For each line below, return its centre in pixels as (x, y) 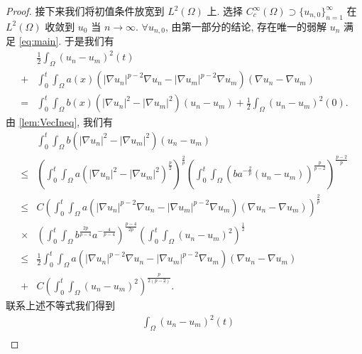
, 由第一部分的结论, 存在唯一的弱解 (246, 26)
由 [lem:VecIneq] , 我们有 (59, 122)
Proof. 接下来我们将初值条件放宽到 (85, 11)
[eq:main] (39, 41)
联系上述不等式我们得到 (60, 305)
